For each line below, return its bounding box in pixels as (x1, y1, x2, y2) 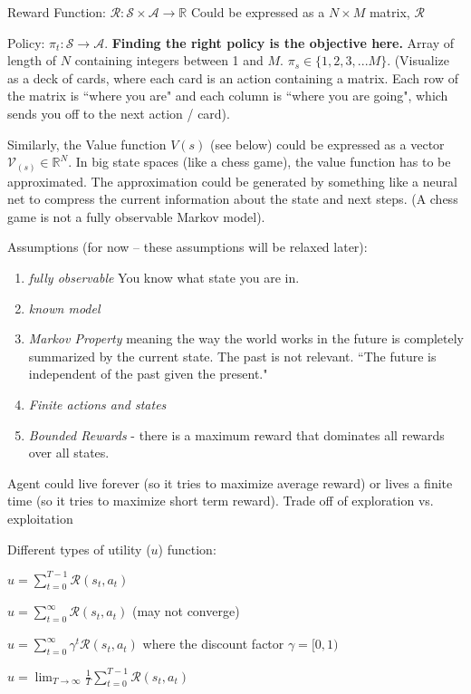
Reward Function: (7, 3, 106, 21)
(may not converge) (131, 602, 240, 621)
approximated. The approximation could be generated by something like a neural (7, 171, 457, 190)
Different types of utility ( (7, 539, 151, 558)
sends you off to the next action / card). (7, 103, 230, 122)
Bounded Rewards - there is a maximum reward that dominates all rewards (28, 425, 445, 444)
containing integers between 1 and (74, 51, 264, 70)
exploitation (7, 508, 73, 527)
